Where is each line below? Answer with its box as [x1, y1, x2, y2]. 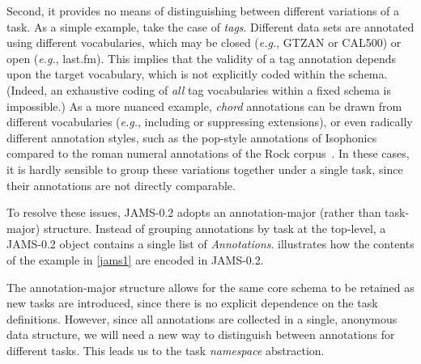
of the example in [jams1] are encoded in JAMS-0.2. [6, 251, 264, 268]
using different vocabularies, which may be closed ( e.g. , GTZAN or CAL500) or [6, 34, 402, 51]
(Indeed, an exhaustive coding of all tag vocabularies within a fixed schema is [6, 81, 392, 98]
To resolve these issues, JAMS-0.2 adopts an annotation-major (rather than [6, 204, 381, 221]
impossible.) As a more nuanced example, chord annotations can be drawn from [6, 97, 402, 114]
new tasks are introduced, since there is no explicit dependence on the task [6, 294, 378, 311]
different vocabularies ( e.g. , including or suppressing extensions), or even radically [6, 113, 413, 130]
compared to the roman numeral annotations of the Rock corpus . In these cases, [6, 145, 410, 162]
